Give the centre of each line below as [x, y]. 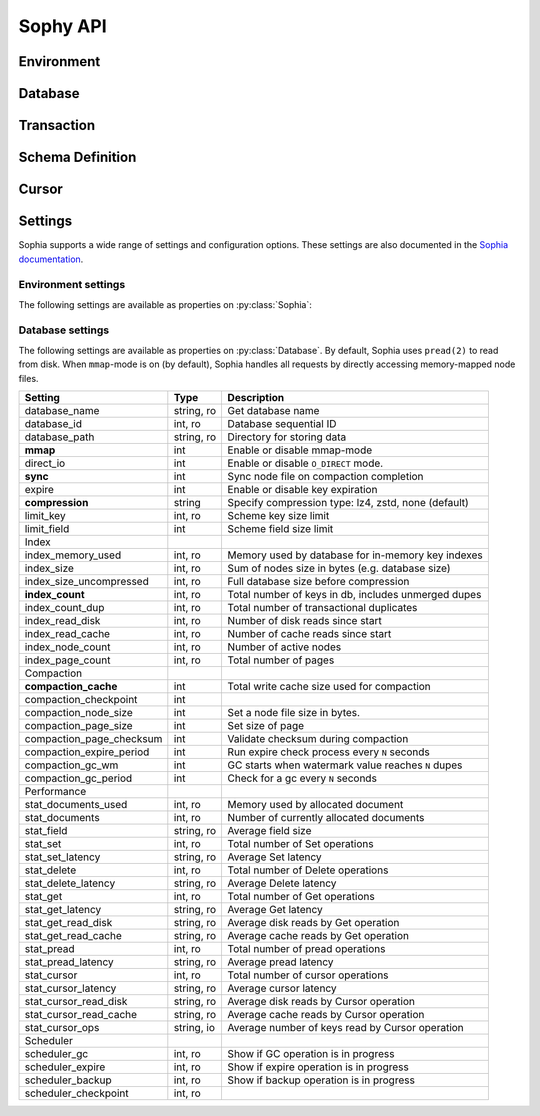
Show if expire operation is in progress [318, 1067]
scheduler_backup [68, 1080]
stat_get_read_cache [73, 935]
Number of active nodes [284, 647]
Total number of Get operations [301, 896]
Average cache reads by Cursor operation [326, 1014]
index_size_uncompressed [86, 581]
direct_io [45, 463]
